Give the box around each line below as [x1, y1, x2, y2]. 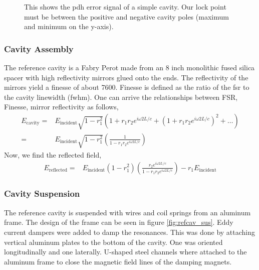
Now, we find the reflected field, [4, 149, 102, 160]
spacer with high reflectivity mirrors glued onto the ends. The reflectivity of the [4, 72, 248, 82]
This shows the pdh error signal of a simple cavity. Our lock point [24, 2, 226, 12]
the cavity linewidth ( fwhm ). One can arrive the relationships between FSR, [4, 91, 238, 102]
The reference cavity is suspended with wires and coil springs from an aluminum [4, 207, 251, 217]
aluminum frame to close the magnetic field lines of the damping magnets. [4, 256, 232, 266]
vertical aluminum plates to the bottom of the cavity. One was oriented [4, 236, 223, 247]
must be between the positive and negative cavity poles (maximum [24, 11, 229, 22]
